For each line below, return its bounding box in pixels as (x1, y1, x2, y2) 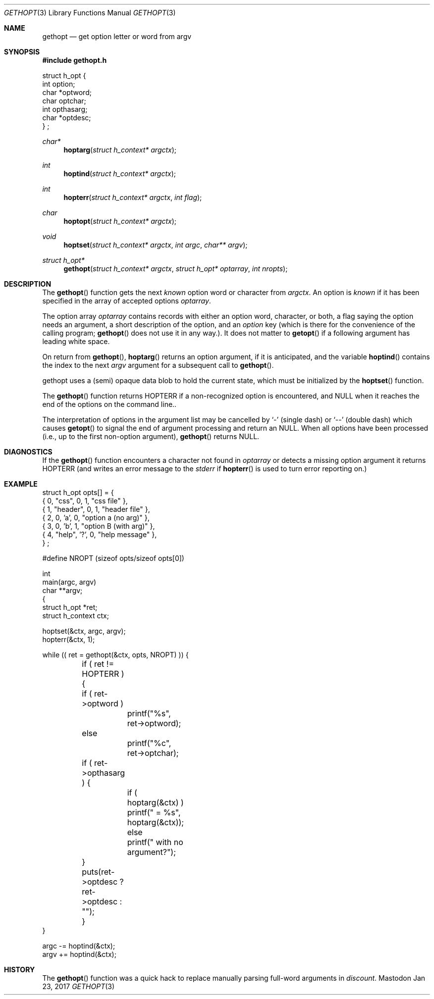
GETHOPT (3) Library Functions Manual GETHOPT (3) (4, 8, 176, 17)
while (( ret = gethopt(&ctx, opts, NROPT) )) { (42, 650, 189, 659)
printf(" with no (127, 837, 183, 847)
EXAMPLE (4, 480, 38, 488)
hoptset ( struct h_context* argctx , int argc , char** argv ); (63, 241, 248, 249)
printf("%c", (127, 738, 171, 748)
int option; (42, 80, 75, 88)
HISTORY (4, 965, 35, 974)
